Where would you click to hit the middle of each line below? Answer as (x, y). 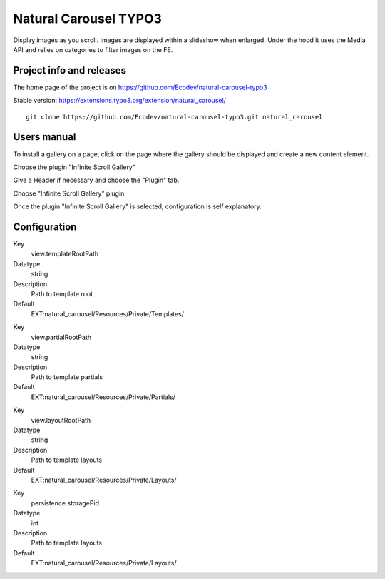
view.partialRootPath (61, 337)
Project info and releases (70, 70)
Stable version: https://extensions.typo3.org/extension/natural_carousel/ (119, 101)
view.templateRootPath (65, 254)
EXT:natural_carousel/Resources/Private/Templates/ (108, 313)
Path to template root (62, 293)
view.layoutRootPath (61, 420)
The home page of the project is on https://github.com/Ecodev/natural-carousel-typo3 (140, 87)
